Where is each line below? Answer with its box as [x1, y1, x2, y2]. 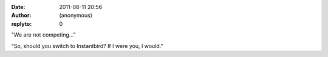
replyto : [11, 20, 32, 27]
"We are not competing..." [11, 31, 76, 38]
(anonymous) [59, 12, 93, 19]
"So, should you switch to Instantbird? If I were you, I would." [11, 42, 163, 49]
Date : [11, 4, 26, 10]
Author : [11, 12, 32, 19]
